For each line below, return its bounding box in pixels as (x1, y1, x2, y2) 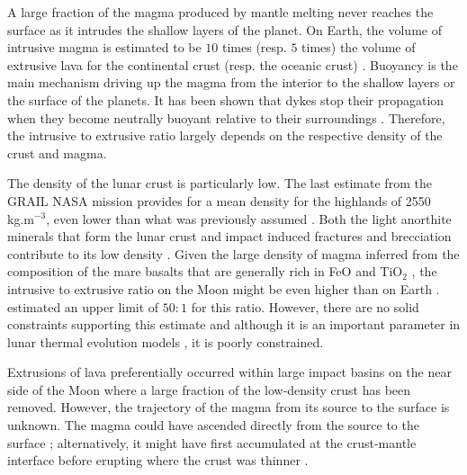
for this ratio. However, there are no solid (191, 297, 419, 316)
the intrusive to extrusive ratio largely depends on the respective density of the (7, 126, 443, 145)
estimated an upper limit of (7, 297, 159, 316)
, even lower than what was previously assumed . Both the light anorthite (46, 209, 452, 228)
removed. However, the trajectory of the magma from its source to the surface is (7, 398, 450, 417)
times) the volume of (301, 38, 416, 57)
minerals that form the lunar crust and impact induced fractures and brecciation (7, 227, 452, 246)
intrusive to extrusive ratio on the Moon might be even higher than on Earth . (7, 279, 440, 298)
